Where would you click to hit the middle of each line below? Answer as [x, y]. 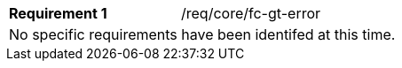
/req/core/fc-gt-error [251, 13]
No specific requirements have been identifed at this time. [202, 34]
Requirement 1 [58, 13]
